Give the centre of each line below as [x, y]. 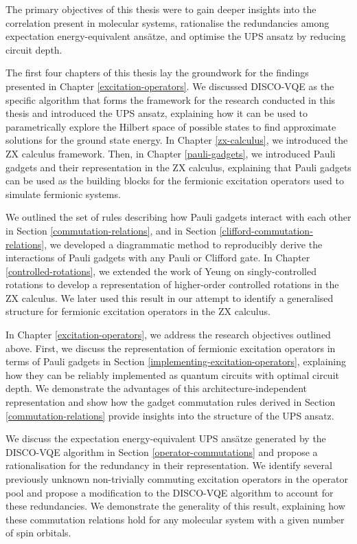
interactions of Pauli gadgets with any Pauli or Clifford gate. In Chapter [158, 258]
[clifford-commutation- [266, 230]
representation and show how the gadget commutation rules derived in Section [171, 402]
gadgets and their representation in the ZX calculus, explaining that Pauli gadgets [178, 167]
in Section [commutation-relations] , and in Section [111, 230]
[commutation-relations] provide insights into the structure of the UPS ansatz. [170, 415]
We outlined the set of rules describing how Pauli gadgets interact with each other [178, 217]
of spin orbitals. [38, 533]
